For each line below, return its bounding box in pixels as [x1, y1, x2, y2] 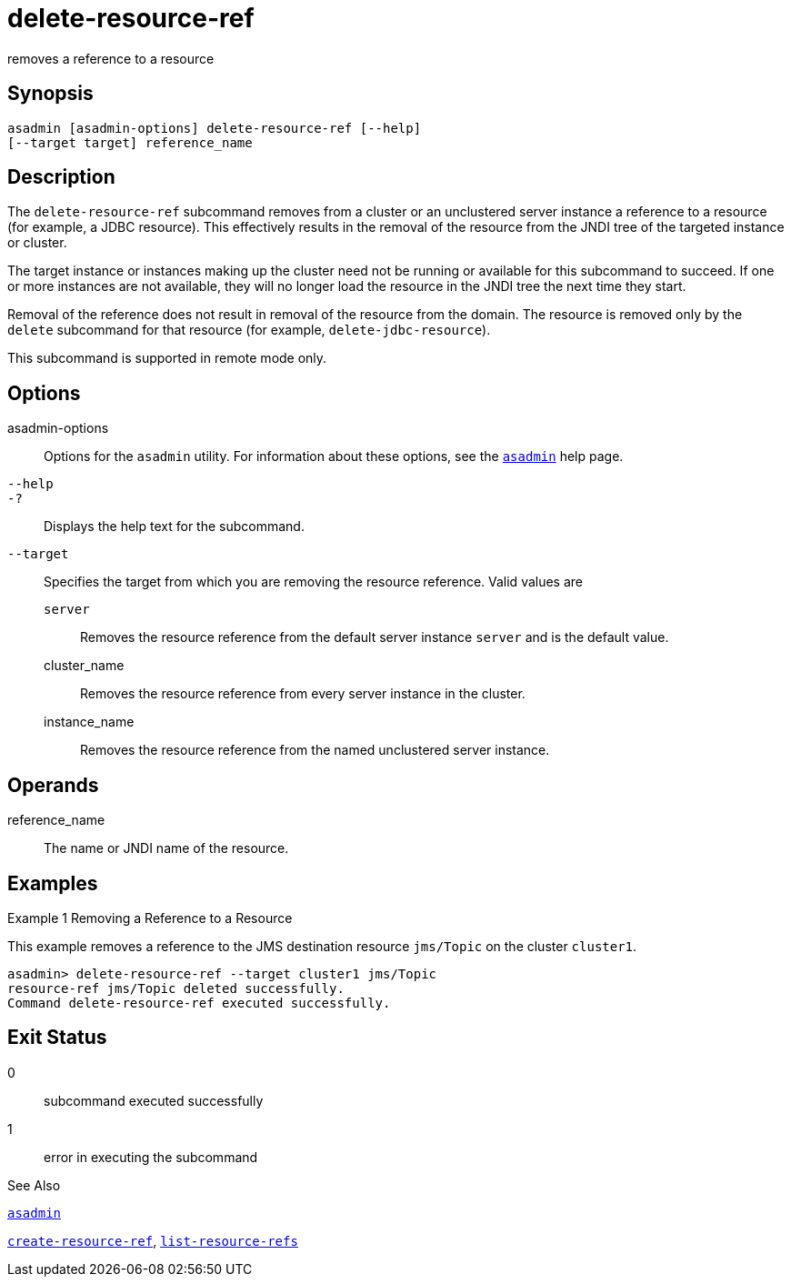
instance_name [44, 714, 135, 730]
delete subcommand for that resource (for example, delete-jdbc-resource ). [7, 322, 491, 338]
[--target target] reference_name [7, 135, 253, 150]
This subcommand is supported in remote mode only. [7, 350, 327, 366]
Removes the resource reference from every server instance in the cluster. [80, 686, 526, 702]
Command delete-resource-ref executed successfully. [7, 995, 391, 1010]
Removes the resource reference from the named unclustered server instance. [80, 742, 550, 758]
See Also [7, 1177, 61, 1193]
